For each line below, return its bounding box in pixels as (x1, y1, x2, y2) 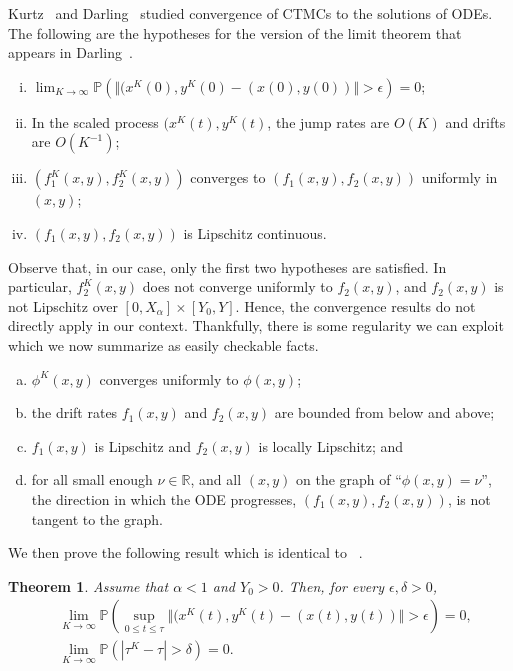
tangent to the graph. (31, 508, 163, 529)
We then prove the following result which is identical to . (8, 542, 363, 563)
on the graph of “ (295, 469, 402, 490)
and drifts (445, 111, 506, 132)
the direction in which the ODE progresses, (31, 488, 297, 509)
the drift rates (31, 402, 118, 423)
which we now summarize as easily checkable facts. (8, 334, 319, 355)
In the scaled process (31, 111, 159, 132)
